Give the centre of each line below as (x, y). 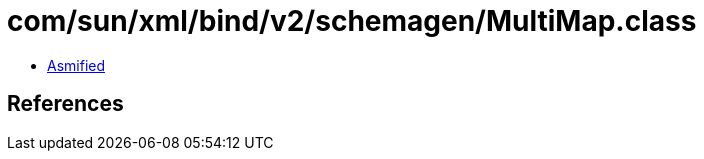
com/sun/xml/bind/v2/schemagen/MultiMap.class (352, 21)
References (65, 104)
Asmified (76, 65)
